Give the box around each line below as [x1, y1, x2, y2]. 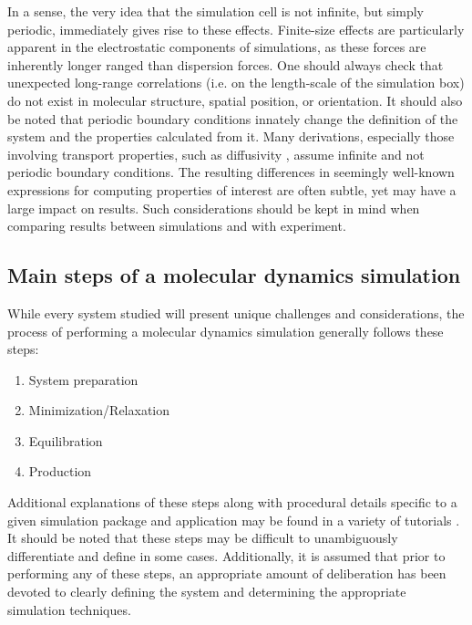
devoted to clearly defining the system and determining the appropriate [7, 582, 406, 601]
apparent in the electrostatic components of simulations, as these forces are [7, 37, 426, 57]
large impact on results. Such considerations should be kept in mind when [7, 198, 420, 217]
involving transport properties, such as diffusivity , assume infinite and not [7, 144, 425, 163]
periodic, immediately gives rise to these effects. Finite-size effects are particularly [7, 19, 465, 38]
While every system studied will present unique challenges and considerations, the [7, 303, 465, 322]
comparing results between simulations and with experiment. [7, 216, 346, 235]
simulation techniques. [7, 599, 131, 619]
